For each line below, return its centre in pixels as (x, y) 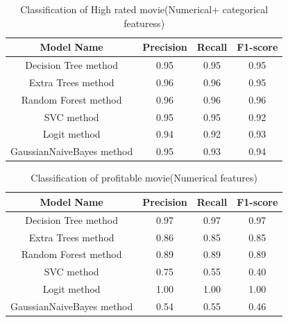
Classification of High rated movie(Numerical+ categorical (144, 9)
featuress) (144, 23)
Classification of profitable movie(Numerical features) (144, 178)
